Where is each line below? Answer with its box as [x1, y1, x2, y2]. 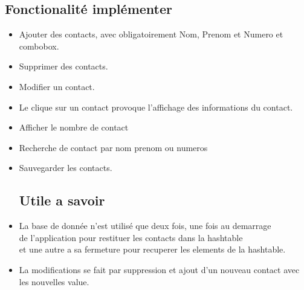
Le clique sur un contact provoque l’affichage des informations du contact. [19, 100, 293, 113]
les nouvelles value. [19, 275, 89, 288]
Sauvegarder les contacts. [19, 161, 112, 174]
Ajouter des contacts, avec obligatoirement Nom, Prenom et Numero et [19, 28, 283, 40]
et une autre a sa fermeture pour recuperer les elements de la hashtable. [19, 243, 286, 256]
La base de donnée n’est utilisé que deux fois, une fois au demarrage [19, 219, 271, 232]
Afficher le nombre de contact [19, 121, 129, 134]
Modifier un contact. [19, 80, 95, 92]
